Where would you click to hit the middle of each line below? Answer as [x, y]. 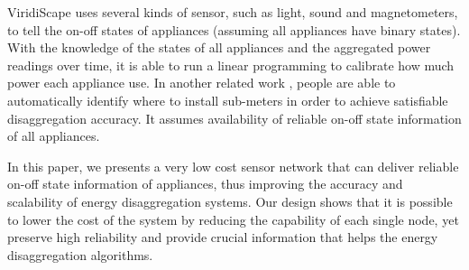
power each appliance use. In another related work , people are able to [202, 83]
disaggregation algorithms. [80, 254]
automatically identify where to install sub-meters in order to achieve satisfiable [228, 100]
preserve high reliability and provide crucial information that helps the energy [223, 237]
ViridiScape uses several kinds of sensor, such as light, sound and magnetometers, [233, 12]
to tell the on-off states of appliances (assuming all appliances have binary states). [234, 29]
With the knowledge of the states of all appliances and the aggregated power [219, 47]
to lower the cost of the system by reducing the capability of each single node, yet [233, 219]
